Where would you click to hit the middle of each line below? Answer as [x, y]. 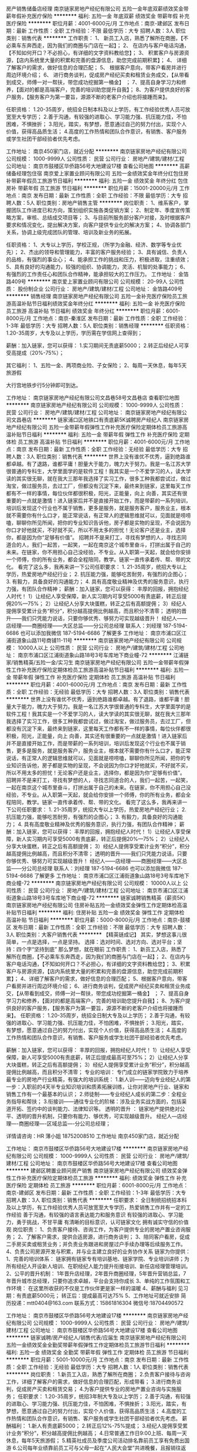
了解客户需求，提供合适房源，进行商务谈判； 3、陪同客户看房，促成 [108, 1237]
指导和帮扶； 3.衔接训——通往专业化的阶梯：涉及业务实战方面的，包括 [96, 1101]
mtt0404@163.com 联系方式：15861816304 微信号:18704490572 [105, 1303]
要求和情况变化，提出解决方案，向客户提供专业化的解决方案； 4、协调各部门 [98, 225]
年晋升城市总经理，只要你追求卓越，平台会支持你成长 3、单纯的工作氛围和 [96, 1281]
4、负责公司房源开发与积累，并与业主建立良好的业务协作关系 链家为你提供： [98, 1251]
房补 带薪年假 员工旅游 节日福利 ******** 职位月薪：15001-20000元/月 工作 [98, 188]
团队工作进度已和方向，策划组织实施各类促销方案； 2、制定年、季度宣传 [98, 210]
